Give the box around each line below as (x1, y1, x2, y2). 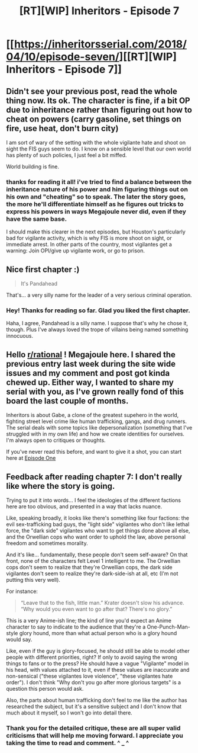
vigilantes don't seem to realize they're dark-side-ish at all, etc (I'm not (6, 570, 178, 577)
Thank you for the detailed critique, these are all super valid (6, 724, 181, 732)
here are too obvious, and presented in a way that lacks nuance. (6, 503, 163, 510)
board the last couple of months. (6, 396, 129, 406)
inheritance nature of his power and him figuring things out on (6, 185, 188, 193)
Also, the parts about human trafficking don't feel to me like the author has (6, 697, 187, 704)
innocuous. (6, 332, 34, 339)
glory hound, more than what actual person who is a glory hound (19, 630, 177, 637)
